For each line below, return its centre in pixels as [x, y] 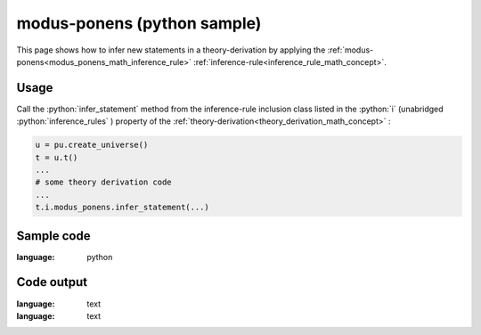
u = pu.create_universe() [92, 145]
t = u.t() [57, 157]
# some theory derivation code [104, 182]
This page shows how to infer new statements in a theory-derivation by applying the [171, 50]
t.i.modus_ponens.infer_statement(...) [122, 208]
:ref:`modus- [351, 50]
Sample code [53, 236]
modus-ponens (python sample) [139, 23]
